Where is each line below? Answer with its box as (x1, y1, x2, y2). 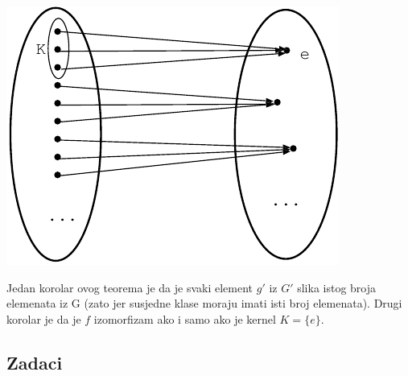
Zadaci (6, 349, 63, 374)
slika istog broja (297, 279, 377, 295)
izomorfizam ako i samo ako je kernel (93, 310, 276, 327)
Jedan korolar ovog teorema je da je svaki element (6, 279, 253, 295)
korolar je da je (6, 310, 81, 327)
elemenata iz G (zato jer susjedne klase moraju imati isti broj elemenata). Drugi (6, 295, 402, 312)
